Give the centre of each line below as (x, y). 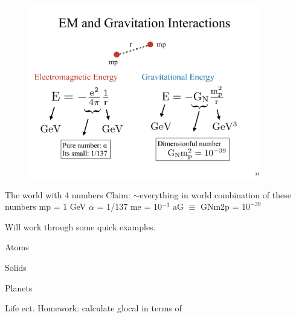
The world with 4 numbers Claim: (68, 194)
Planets (19, 287)
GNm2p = (220, 206)
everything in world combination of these (215, 194)
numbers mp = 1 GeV (46, 206)
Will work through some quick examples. (80, 226)
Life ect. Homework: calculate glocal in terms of (93, 308)
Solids (16, 268)
